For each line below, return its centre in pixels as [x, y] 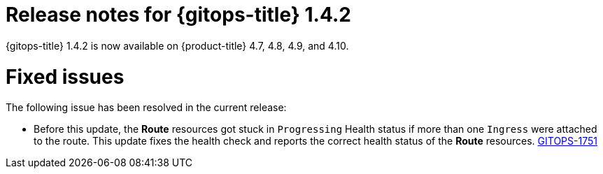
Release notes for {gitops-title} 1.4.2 [178, 15]
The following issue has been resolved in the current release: [146, 108]
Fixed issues [65, 77]
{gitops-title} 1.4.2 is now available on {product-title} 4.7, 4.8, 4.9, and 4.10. [177, 45]
